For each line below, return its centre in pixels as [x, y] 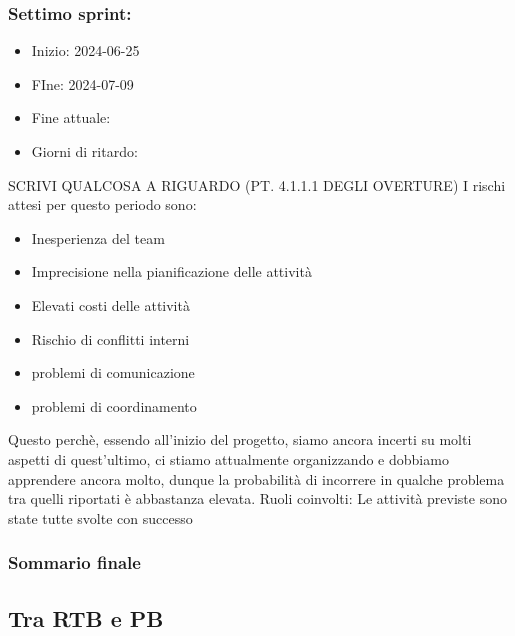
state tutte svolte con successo [100, 517]
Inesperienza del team [98, 237]
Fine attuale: [71, 117]
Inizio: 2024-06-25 [85, 50]
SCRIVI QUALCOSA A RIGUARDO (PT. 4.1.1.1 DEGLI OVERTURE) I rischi [257, 184]
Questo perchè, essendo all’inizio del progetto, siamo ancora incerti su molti [240, 439]
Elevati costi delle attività [110, 304]
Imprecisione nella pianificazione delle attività [171, 271]
